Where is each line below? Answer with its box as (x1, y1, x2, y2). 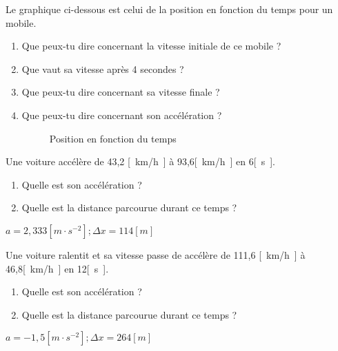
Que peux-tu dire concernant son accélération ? (21, 107, 222, 122)
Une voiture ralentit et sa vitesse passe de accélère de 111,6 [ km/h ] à (6, 247, 306, 262)
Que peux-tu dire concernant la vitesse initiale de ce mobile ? (21, 39, 281, 53)
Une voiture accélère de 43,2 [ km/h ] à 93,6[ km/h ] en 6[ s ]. (6, 154, 275, 169)
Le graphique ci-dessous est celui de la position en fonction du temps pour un (6, 2, 333, 16)
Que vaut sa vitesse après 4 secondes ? (21, 61, 184, 76)
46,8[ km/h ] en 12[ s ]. (6, 261, 109, 275)
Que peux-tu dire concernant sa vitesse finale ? (21, 85, 220, 99)
